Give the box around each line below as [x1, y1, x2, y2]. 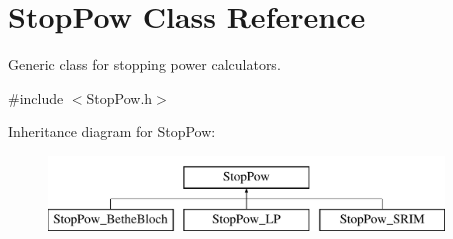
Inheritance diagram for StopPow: [8, 121, 216, 142]
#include [8, 87, 64, 108]
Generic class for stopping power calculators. [8, 54, 281, 75]
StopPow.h [86, 87, 153, 108]
